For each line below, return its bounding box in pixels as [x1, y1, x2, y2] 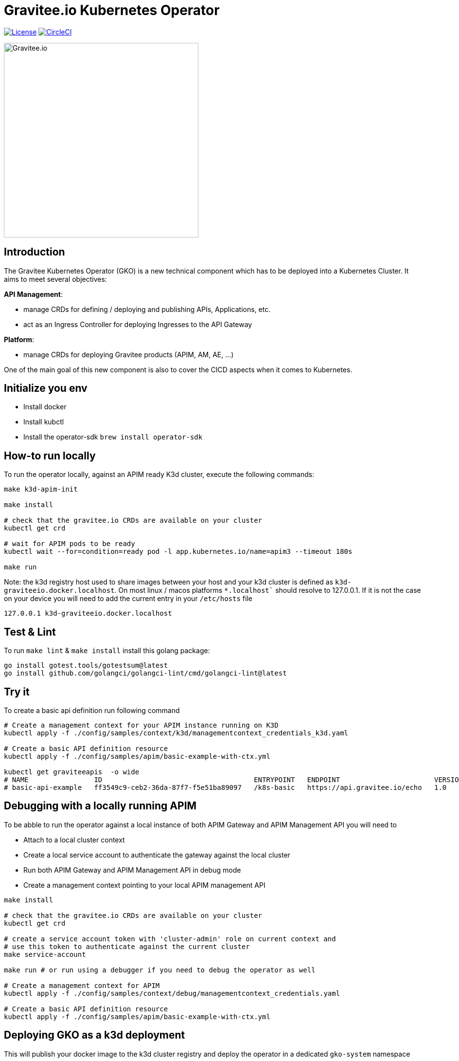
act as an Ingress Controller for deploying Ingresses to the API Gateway [23, 320, 252, 329]
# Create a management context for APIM [4, 981, 160, 989]
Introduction [4, 246, 65, 258]
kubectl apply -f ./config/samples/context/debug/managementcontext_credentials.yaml [4, 989, 340, 997]
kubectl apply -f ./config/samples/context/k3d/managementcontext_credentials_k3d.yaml [4, 729, 349, 737]
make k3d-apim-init [4, 485, 78, 494]
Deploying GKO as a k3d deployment [4, 1029, 185, 1042]
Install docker [23, 402, 67, 411]
